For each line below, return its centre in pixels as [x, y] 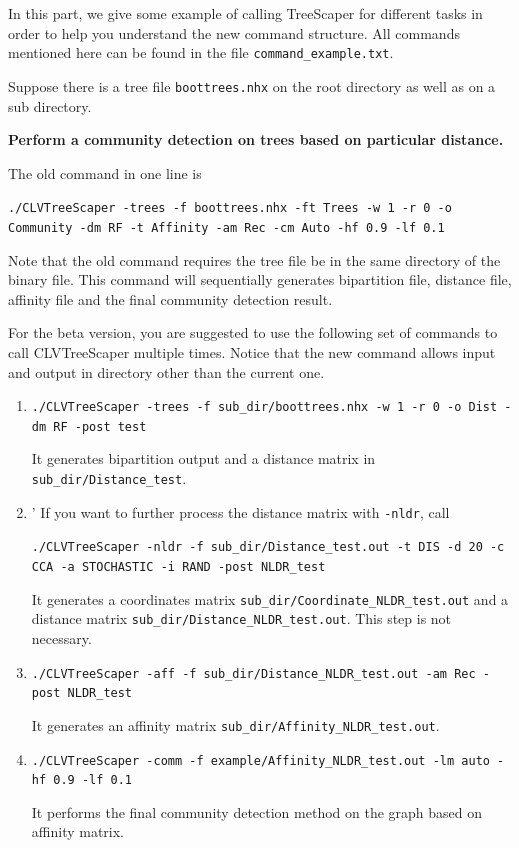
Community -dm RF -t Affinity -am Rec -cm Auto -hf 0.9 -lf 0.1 [226, 227]
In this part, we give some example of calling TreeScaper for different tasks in [245, 13]
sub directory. [50, 105]
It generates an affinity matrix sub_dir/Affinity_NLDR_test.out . [235, 724]
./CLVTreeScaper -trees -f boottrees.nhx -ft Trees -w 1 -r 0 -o [230, 208]
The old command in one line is [105, 172]
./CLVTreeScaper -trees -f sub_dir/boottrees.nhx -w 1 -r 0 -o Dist [264, 407]
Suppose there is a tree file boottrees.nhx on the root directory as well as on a [252, 85]
